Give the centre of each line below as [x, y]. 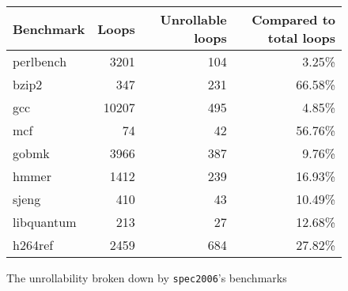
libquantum [45, 222]
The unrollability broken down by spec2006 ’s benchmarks [147, 278]
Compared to [293, 19]
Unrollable [193, 19]
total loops [301, 38]
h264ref [33, 245]
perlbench [40, 61]
